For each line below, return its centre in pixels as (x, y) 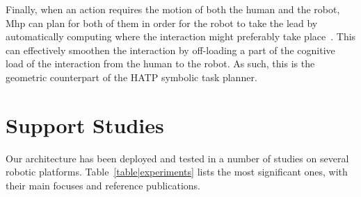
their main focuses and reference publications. (103, 185)
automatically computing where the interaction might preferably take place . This (181, 36)
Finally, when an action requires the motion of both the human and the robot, (173, 9)
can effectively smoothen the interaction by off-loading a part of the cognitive (170, 50)
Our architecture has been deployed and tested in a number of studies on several (177, 158)
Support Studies (85, 125)
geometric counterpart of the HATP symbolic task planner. (131, 77)
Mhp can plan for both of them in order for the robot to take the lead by (162, 23)
